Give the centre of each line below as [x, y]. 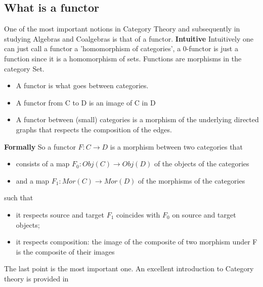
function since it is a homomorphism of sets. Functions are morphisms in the [123, 58]
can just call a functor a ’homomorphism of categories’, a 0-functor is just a [121, 48]
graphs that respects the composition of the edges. [94, 129]
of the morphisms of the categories [192, 180]
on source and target [204, 214]
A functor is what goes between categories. [82, 85]
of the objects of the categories [202, 164]
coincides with [138, 214]
